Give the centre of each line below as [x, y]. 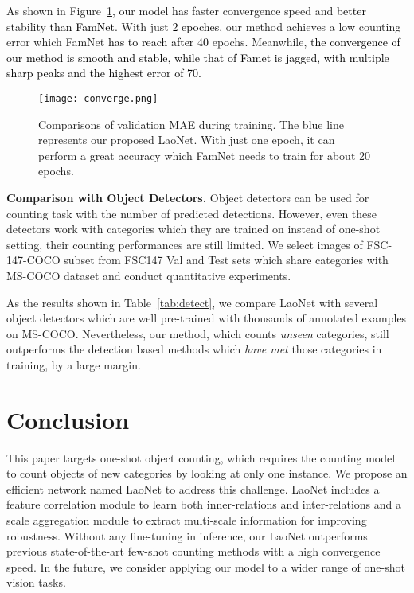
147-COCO [33, 260]
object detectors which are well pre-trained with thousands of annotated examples [207, 318]
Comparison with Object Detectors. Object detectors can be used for [188, 197]
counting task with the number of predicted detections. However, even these [192, 213]
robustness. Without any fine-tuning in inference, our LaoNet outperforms [187, 535]
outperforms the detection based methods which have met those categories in [194, 349]
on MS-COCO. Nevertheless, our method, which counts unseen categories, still [198, 333]
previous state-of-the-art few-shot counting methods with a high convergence [193, 551]
